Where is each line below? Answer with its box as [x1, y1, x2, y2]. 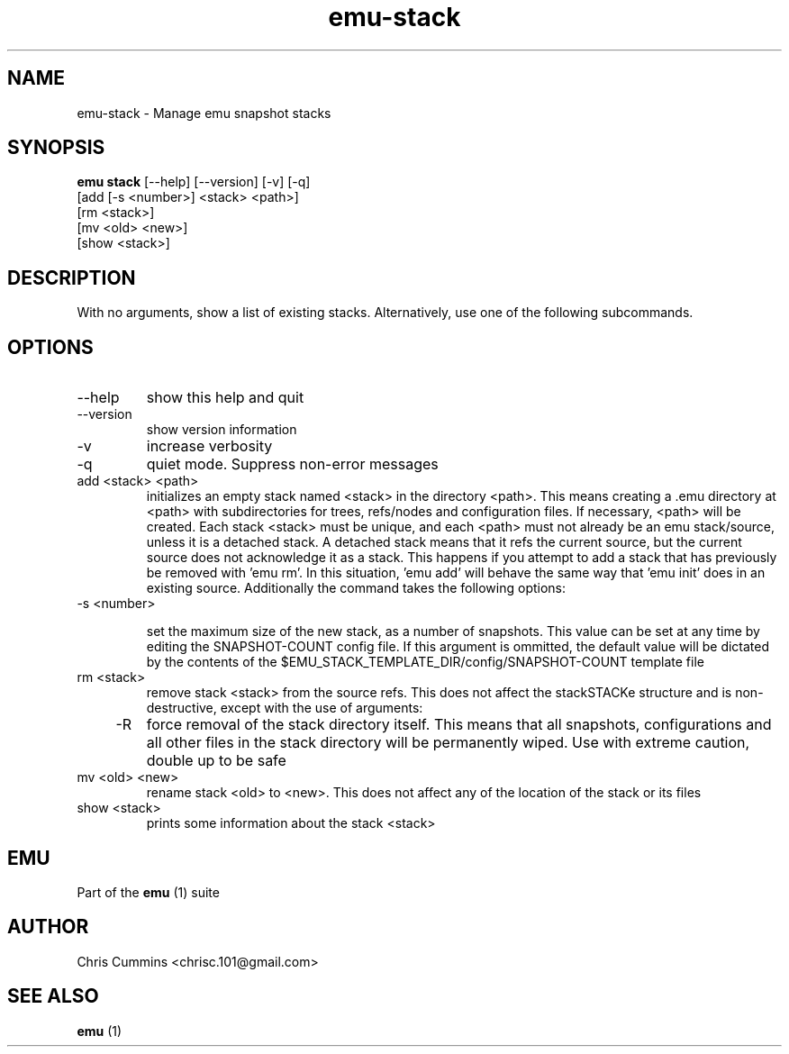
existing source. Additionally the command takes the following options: [146, 580, 567, 596]
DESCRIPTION [7, 266, 136, 289]
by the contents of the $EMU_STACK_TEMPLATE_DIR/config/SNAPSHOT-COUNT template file [146, 654, 704, 670]
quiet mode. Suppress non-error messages [146, 455, 439, 474]
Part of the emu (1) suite [77, 884, 220, 900]
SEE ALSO [7, 985, 99, 1008]
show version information [146, 422, 297, 438]
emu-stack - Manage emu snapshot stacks [77, 104, 331, 121]
